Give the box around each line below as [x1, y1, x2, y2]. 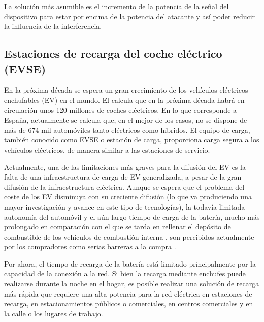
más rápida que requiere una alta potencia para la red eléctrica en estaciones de [4, 288, 252, 299]
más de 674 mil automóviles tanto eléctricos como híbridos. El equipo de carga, [4, 124, 250, 135]
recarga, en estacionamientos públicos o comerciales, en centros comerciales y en [4, 298, 253, 309]
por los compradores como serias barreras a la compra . [4, 241, 176, 252]
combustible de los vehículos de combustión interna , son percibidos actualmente [4, 231, 254, 242]
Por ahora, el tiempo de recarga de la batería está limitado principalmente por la [4, 258, 256, 269]
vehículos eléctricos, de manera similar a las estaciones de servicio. [4, 144, 210, 155]
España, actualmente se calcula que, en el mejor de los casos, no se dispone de [4, 114, 247, 125]
